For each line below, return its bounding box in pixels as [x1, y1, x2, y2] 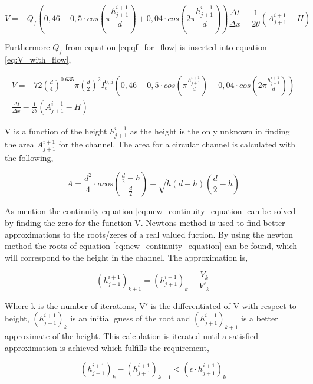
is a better [241, 312, 278, 324]
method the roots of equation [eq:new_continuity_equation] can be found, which [5, 239, 298, 252]
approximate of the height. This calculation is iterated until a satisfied [5, 329, 259, 342]
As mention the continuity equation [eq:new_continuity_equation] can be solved [5, 205, 296, 217]
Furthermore [5, 41, 50, 53]
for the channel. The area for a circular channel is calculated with [58, 138, 296, 150]
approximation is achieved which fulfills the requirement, [5, 341, 209, 353]
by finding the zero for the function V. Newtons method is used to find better [5, 216, 285, 228]
